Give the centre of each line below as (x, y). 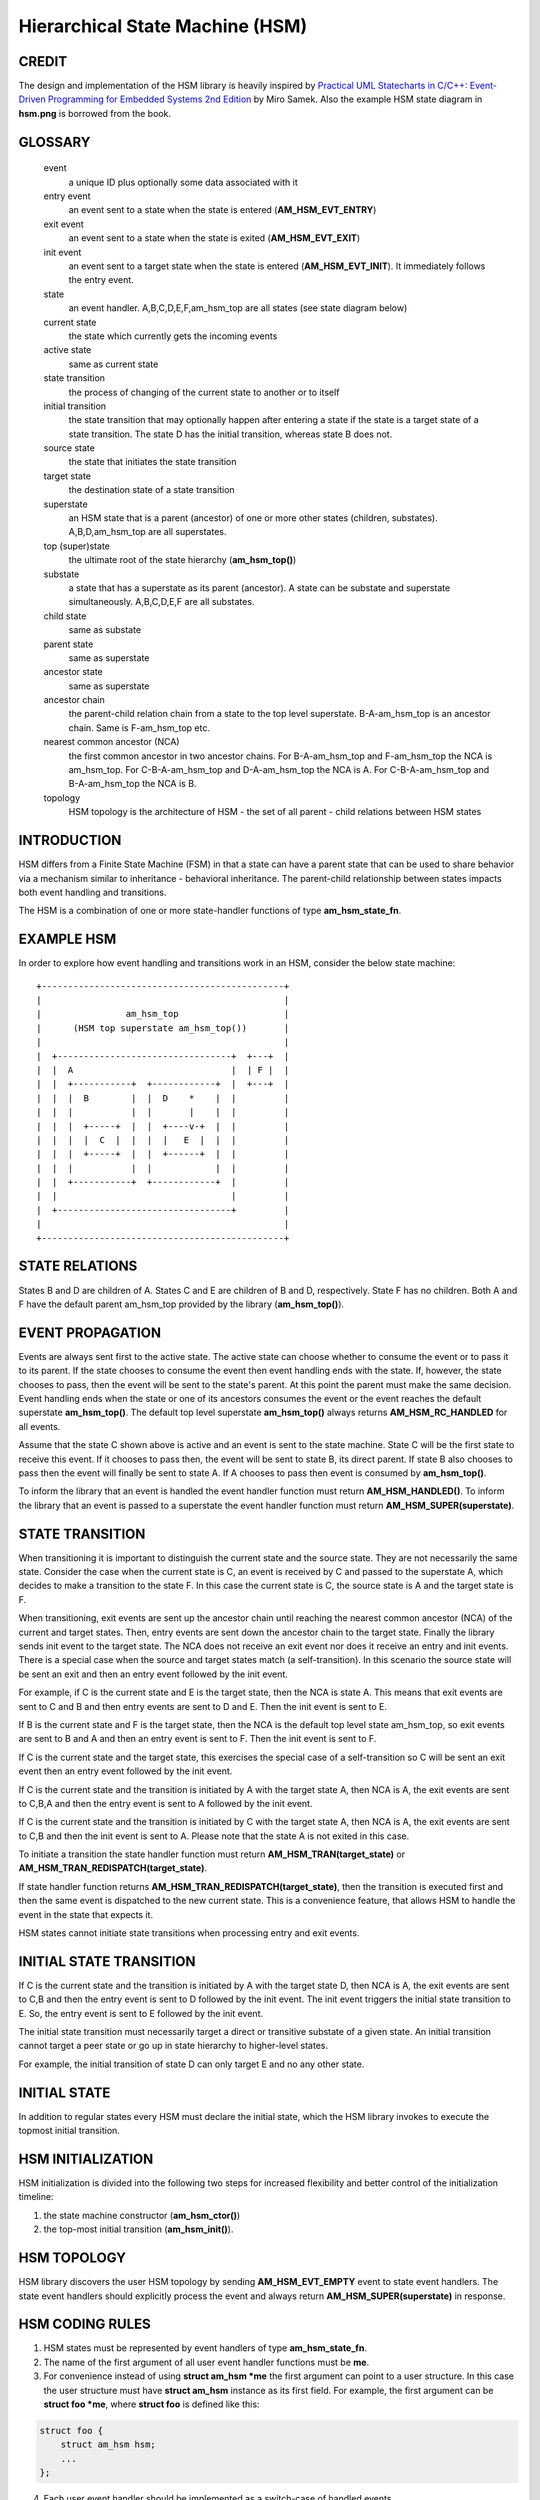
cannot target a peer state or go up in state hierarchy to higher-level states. (173, 2046)
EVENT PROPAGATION (90, 1332)
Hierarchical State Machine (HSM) (163, 26)
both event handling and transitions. (92, 892)
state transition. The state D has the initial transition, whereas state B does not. (230, 434)
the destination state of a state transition (151, 490)
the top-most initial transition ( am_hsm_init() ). (138, 2229)
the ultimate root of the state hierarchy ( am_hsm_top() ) (182, 560)
